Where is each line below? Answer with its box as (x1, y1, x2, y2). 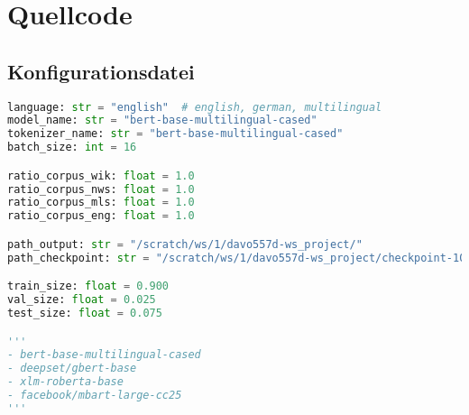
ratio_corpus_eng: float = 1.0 (7, 209, 195, 223)
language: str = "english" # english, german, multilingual (7, 100, 382, 114)
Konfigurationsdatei (7, 57, 195, 85)
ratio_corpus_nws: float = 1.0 (7, 182, 195, 196)
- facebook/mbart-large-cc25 (7, 389, 182, 402)
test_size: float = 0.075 (7, 307, 162, 320)
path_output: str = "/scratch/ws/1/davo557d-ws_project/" (7, 237, 363, 251)
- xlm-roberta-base (7, 375, 124, 389)
